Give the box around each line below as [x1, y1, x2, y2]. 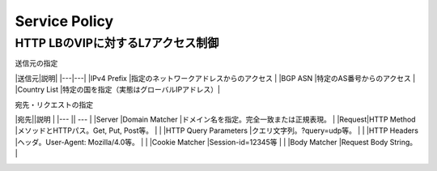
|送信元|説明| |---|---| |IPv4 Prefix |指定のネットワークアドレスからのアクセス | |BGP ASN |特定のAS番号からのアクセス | [15, 73, 416, 83]
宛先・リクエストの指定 [15, 100, 93, 109]
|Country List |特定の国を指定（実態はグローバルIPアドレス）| [15, 85, 220, 95]
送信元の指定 [15, 58, 58, 68]
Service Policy [15, 12, 114, 30]
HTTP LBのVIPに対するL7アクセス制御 [15, 36, 219, 50]
